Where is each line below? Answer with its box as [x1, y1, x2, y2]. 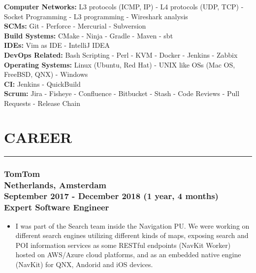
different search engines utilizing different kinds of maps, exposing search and [15, 230, 249, 240]
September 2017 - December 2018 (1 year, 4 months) [4, 190, 219, 202]
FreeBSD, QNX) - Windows [4, 69, 88, 79]
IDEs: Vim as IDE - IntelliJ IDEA [4, 40, 110, 50]
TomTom [4, 167, 40, 179]
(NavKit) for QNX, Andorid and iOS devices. [15, 259, 153, 270]
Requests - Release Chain [4, 98, 80, 108]
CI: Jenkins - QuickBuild [4, 78, 81, 89]
